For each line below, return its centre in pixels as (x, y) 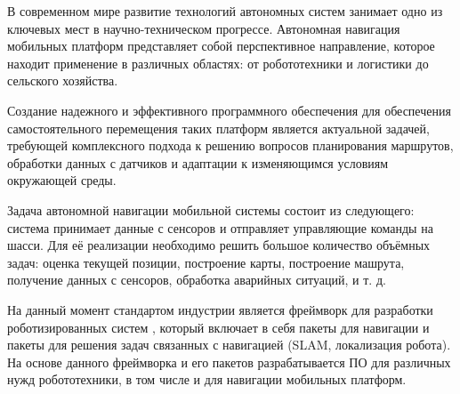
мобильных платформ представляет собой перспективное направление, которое (221, 46)
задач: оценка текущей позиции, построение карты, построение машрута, (206, 262)
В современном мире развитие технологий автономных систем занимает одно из (225, 11)
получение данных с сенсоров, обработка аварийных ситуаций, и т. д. (197, 280)
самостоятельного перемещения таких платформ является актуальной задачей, (218, 128)
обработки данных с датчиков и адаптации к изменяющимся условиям (198, 162)
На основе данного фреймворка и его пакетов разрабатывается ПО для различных (229, 362)
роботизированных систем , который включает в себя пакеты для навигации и (218, 327)
